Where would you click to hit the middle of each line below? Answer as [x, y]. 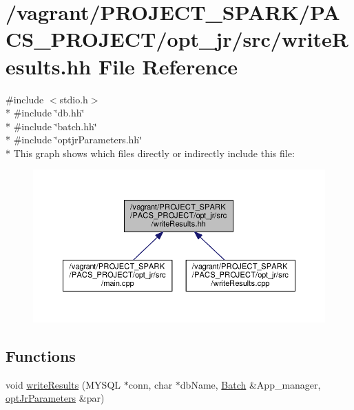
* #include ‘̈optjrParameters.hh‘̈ [74, 140]
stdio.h [74, 99]
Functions [41, 356]
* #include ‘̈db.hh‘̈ [45, 113]
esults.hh [49, 66]
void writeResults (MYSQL [63, 384]
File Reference [168, 66]
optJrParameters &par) [55, 398]
